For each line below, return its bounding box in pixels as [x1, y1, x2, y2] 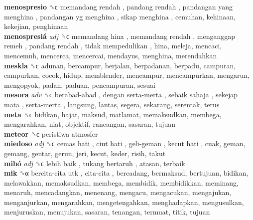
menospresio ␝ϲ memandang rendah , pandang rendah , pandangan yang [4, 1, 233, 11]
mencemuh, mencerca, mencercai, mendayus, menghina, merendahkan [4, 50, 217, 60]
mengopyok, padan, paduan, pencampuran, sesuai [4, 79, 155, 90]
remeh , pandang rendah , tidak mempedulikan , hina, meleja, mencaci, [4, 40, 222, 51]
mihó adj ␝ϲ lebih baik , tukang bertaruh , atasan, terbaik [4, 158, 185, 168]
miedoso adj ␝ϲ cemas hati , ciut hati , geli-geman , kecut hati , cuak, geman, [4, 138, 246, 149]
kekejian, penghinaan [4, 21, 68, 31]
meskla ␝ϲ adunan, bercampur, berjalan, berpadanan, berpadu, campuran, [4, 60, 236, 70]
